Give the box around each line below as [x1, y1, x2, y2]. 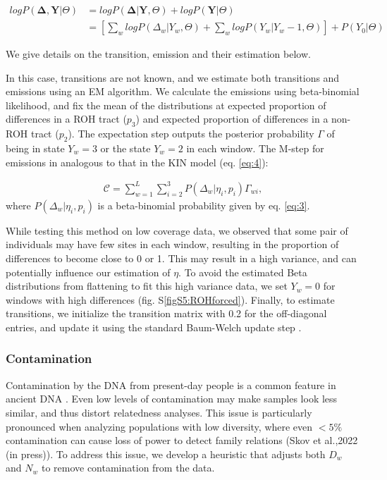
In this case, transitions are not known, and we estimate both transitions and [6, 70, 340, 85]
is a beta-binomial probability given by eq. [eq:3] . [97, 197, 310, 212]
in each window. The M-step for [186, 141, 324, 156]
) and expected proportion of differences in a [135, 111, 328, 126]
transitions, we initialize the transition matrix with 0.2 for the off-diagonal [6, 306, 327, 321]
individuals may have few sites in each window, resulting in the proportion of [6, 237, 339, 252]
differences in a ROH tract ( [6, 111, 127, 126]
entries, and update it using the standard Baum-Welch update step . [6, 319, 302, 334]
